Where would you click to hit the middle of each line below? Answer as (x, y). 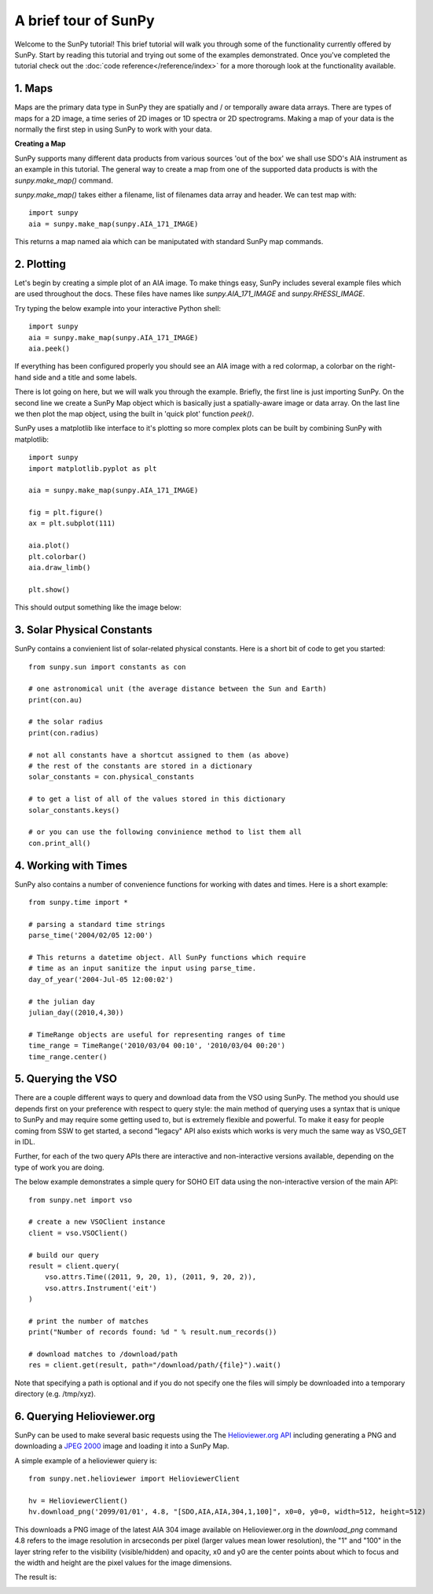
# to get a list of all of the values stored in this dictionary (157, 799)
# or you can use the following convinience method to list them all (165, 832)
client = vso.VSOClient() (79, 1233)
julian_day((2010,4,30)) (76, 1012)
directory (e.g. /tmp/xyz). (55, 1394)
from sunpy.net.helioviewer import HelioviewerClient (134, 1479)
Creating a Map (40, 144)
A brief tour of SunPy (84, 20)
